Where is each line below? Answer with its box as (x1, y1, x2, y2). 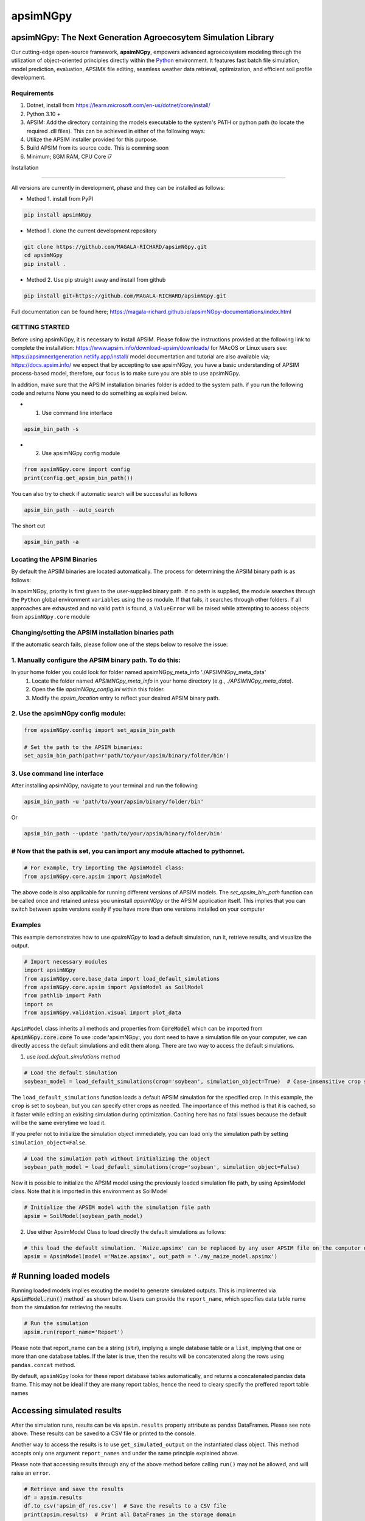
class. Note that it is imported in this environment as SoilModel (11, 1188, 168, 1195)
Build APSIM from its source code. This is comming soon (26, 144, 169, 151)
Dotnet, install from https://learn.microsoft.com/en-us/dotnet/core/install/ (26, 102, 211, 109)
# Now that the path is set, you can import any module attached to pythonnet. (11, 847, 245, 855)
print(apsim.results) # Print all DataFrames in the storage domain (24, 1511, 236, 1518)
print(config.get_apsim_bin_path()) (24, 475, 134, 481)
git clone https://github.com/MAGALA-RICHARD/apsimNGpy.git (24, 243, 207, 250)
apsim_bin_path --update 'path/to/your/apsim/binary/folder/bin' (24, 830, 223, 837)
